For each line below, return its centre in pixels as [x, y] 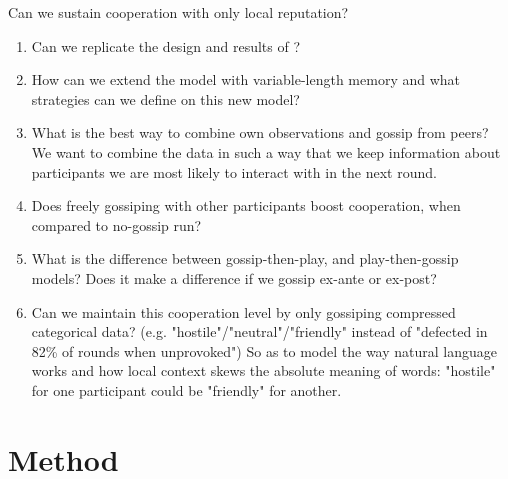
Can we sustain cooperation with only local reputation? [178, 12]
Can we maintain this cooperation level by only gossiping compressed [243, 311]
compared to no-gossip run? [116, 224]
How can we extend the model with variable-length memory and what [246, 79]
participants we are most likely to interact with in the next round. [234, 171]
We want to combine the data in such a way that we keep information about [266, 151]
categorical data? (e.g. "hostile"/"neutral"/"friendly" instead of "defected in [259, 331]
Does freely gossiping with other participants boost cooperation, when [246, 205]
